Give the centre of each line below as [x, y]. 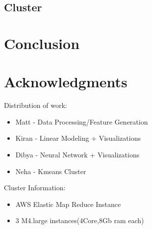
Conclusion [42, 43]
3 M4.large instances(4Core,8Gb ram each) [80, 220]
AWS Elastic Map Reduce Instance [68, 204]
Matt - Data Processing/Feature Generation [82, 121]
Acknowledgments [66, 82]
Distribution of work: [36, 105]
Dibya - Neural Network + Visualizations [77, 155]
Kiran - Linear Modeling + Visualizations [78, 138]
